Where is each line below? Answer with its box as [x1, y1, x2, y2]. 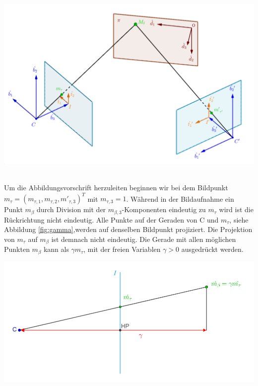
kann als [43, 244, 69, 254]
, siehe [229, 214, 249, 225]
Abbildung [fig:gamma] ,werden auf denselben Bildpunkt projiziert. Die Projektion [4, 224, 253, 234]
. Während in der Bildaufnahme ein [126, 193, 234, 204]
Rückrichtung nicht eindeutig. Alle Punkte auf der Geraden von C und [4, 214, 219, 225]
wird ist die [219, 204, 254, 215]
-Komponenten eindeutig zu [122, 204, 206, 215]
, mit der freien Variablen [83, 244, 161, 254]
